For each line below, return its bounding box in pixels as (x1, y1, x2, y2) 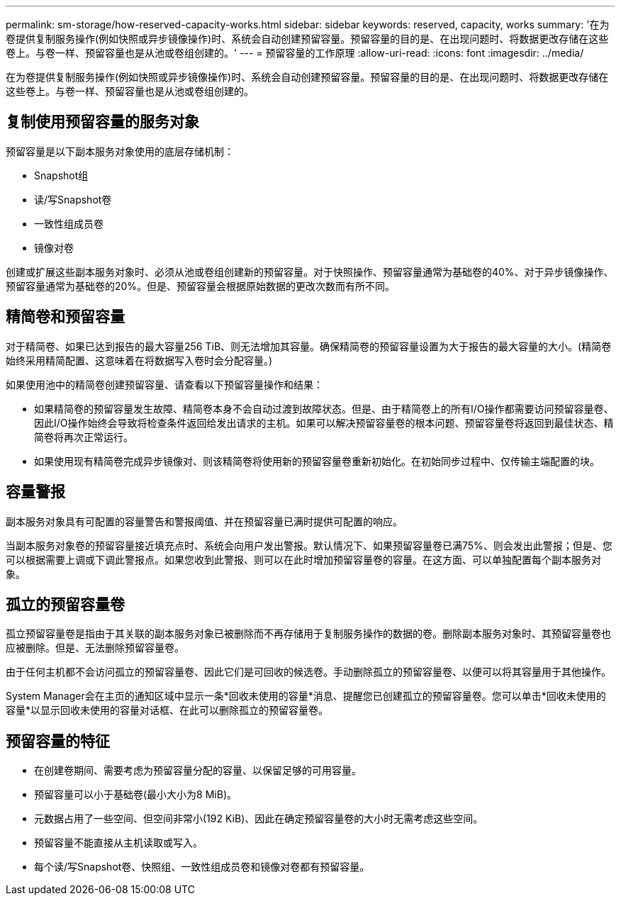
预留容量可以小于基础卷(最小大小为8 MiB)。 (34, 788, 237, 801)
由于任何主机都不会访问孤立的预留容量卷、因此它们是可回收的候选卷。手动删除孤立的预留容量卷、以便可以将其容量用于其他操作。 (6, 666, 611, 678)
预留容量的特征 (6, 732, 110, 750)
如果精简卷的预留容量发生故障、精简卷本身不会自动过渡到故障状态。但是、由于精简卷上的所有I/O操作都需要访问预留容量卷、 (34, 402, 614, 415)
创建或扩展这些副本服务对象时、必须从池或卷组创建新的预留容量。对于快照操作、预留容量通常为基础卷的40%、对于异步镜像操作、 (6, 265, 614, 278)
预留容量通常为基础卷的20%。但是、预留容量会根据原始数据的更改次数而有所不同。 (6, 279, 396, 292)
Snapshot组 (34, 169, 89, 181)
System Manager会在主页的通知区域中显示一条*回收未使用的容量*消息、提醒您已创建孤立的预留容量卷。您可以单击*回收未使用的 (6, 690, 606, 703)
